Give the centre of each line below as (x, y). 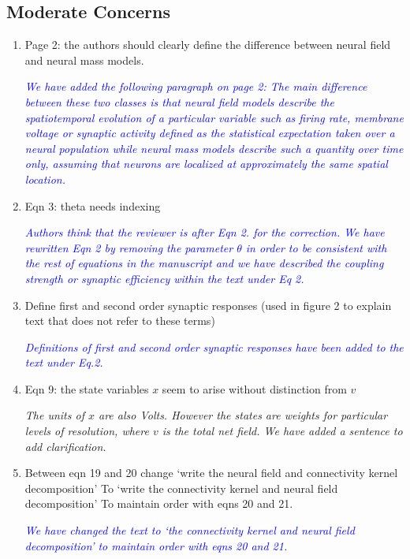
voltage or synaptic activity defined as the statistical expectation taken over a (210, 133)
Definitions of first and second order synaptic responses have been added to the (214, 347)
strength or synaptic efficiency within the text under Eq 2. (164, 278)
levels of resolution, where (87, 431)
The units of (54, 415)
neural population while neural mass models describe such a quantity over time (214, 148)
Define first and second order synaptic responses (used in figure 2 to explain (208, 305)
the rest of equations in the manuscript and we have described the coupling (204, 263)
